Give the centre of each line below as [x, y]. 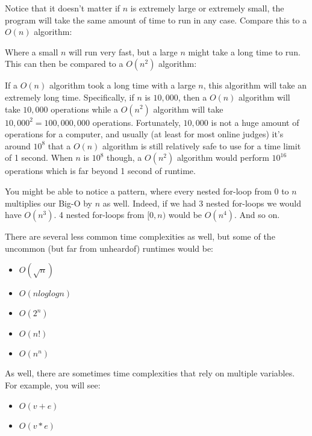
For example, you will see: [53, 385]
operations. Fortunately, [136, 122]
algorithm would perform [223, 157]
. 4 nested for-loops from [99, 215]
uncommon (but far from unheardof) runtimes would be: [109, 248]
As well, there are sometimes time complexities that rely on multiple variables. [150, 373]
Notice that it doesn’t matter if [63, 8]
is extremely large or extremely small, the [207, 8]
